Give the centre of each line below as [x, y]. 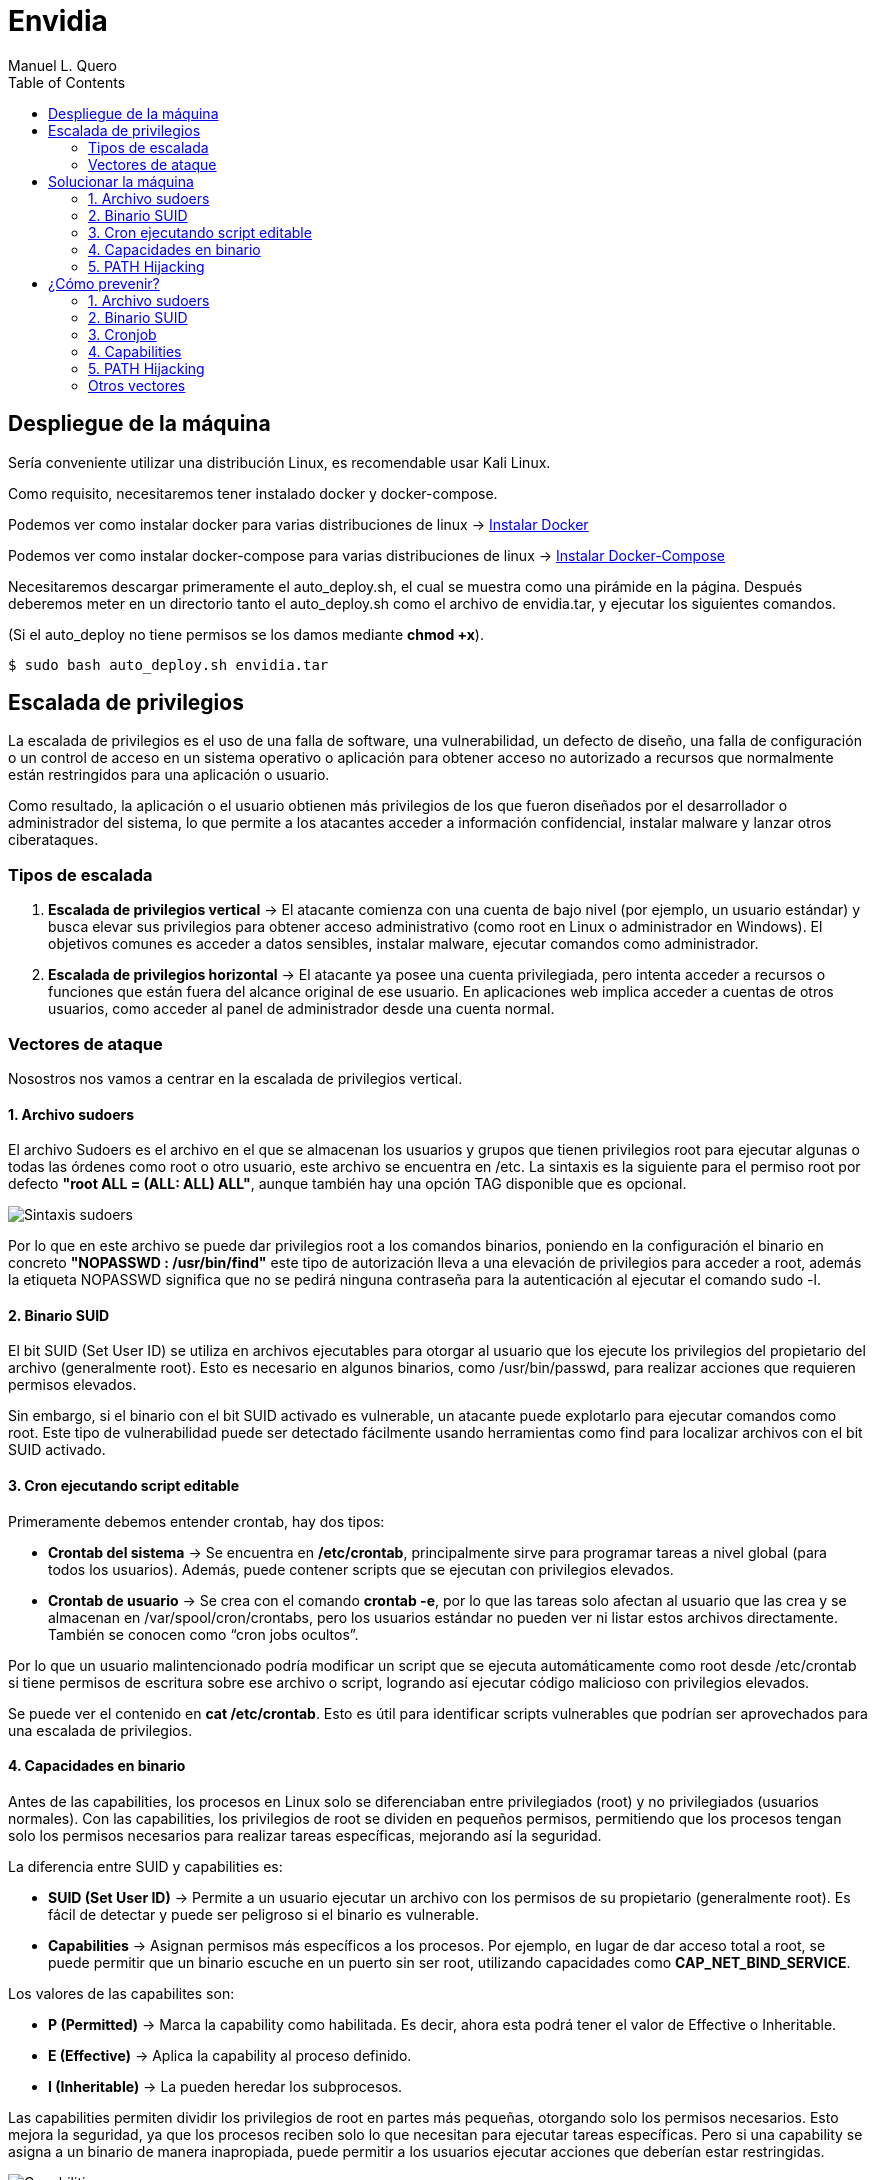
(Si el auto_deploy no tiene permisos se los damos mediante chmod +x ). [246, 634]
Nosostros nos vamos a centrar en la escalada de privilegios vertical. [235, 1078]
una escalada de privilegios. [100, 1730]
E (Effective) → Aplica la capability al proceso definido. [230, 2055]
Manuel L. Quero [63, 65]
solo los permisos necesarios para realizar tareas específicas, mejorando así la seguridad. [305, 1835]
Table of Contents [67, 82]
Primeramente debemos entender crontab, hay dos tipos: [196, 1521]
